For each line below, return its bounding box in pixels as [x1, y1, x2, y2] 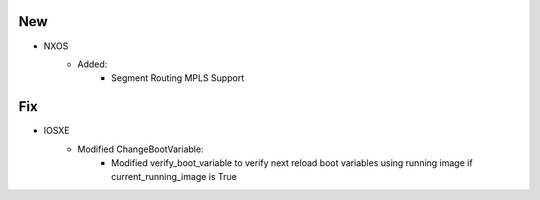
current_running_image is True [111, 171, 237, 183]
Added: [77, 58, 108, 70]
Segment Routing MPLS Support [111, 72, 245, 84]
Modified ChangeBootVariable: [77, 143, 204, 155]
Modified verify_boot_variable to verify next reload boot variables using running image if [111, 156, 474, 169]
